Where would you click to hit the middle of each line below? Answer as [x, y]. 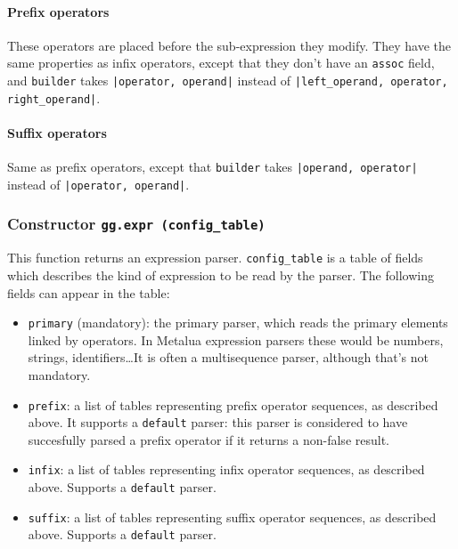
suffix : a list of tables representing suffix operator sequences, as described [232, 517]
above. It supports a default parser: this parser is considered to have [218, 422]
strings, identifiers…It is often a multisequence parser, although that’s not [228, 357]
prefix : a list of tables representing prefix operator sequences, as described [233, 404]
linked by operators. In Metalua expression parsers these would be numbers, [236, 339]
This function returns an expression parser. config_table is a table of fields [215, 258]
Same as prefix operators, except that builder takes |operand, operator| [213, 167]
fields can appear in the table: [89, 292]
